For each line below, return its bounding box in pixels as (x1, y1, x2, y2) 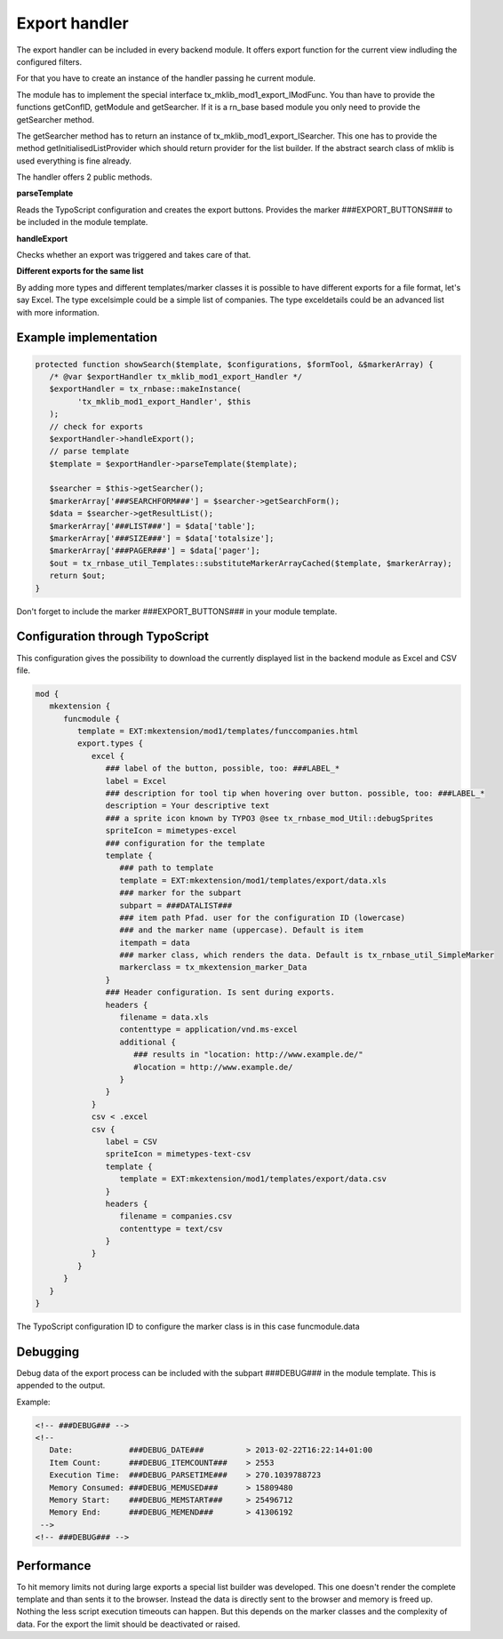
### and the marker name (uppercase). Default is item (119, 925, 363, 935)
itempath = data (119, 938, 190, 947)
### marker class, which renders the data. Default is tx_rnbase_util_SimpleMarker (119, 950, 495, 960)
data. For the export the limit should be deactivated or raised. (16, 1619, 241, 1629)
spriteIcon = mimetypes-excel (105, 826, 237, 835)
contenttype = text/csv (119, 1223, 223, 1234)
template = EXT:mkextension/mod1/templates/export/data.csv (119, 1174, 387, 1184)
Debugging (16, 1344, 80, 1359)
